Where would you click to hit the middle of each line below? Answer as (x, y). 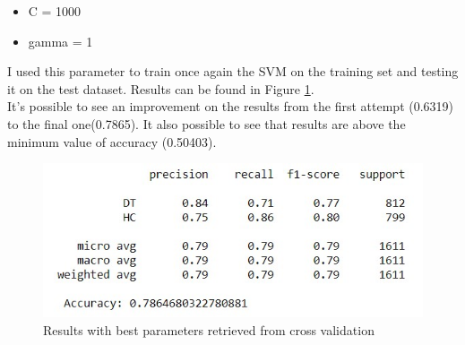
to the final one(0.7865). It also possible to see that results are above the (207, 123)
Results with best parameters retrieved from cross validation (209, 329)
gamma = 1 (60, 41)
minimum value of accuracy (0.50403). (112, 141)
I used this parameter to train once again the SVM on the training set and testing (233, 71)
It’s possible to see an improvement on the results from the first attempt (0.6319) (231, 106)
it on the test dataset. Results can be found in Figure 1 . (161, 88)
